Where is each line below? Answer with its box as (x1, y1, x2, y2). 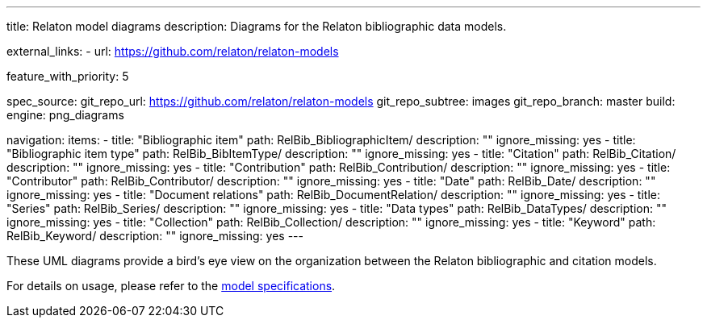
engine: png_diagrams (6, 108, 124, 122)
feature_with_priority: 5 (6, 69, 129, 83)
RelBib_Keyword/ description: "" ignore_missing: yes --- (6, 229, 303, 243)
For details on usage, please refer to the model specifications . (6, 279, 336, 293)
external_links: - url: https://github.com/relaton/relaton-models (6, 44, 339, 58)
